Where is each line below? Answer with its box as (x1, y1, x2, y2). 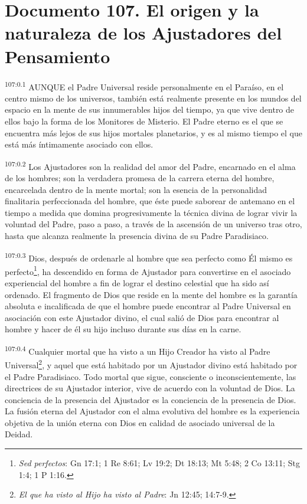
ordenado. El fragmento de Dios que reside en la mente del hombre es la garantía (5, 288, 298, 300)
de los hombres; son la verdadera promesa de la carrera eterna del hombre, (5, 171, 275, 184)
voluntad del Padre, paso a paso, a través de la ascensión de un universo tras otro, (5, 218, 302, 230)
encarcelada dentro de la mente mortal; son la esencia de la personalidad (5, 183, 267, 195)
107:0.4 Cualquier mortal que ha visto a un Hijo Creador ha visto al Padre (5, 343, 270, 357)
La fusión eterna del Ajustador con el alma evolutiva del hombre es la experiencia (5, 405, 300, 417)
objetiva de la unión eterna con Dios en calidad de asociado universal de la (5, 416, 275, 428)
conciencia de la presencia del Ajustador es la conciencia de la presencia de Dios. (5, 393, 296, 405)
